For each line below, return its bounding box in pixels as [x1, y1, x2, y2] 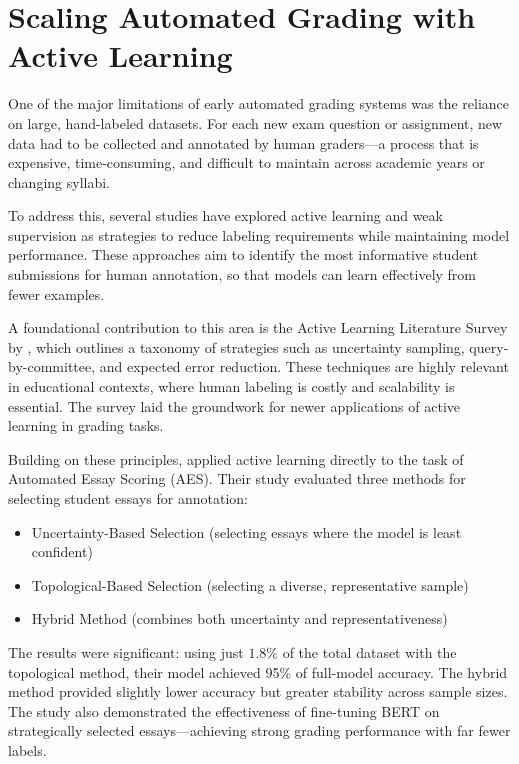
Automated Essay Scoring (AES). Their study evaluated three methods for [8, 468, 466, 489]
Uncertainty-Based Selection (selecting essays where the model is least [31, 521, 462, 542]
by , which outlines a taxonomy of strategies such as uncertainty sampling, [8, 336, 465, 357]
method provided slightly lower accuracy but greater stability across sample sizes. [8, 681, 508, 702]
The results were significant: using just [8, 641, 244, 662]
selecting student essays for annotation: [8, 488, 248, 508]
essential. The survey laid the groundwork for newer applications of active [8, 395, 461, 416]
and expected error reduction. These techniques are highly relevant [99, 356, 509, 377]
